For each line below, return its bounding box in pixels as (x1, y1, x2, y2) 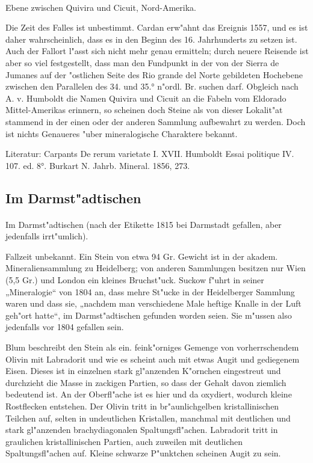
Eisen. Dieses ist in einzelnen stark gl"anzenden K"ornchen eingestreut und (5, 364, 281, 377)
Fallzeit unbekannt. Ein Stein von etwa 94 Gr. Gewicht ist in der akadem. (5, 250, 278, 262)
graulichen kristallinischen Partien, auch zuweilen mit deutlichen (5, 435, 243, 447)
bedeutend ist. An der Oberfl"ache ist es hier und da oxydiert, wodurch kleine (5, 388, 292, 400)
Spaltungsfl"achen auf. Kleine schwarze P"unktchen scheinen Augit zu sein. (5, 447, 281, 459)
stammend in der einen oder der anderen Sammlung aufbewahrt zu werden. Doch (5, 115, 306, 127)
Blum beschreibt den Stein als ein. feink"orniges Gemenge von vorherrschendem (5, 341, 299, 354)
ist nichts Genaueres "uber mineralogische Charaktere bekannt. (5, 127, 238, 140)
